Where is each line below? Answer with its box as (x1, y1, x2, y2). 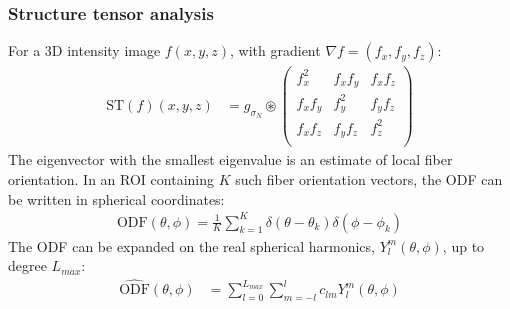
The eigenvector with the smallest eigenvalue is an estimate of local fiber (8, 149, 453, 170)
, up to (442, 235, 485, 256)
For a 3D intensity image (8, 40, 161, 61)
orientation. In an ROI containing (8, 168, 214, 189)
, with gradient (230, 40, 321, 61)
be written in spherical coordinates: (8, 188, 225, 209)
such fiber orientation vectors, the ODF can (235, 168, 503, 189)
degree (8, 255, 47, 276)
